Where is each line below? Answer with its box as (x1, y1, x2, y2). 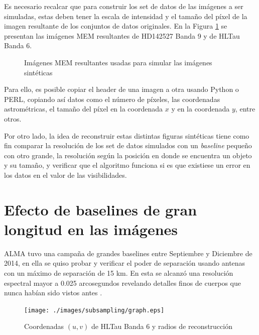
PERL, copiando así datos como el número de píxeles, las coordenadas (4, 93, 220, 104)
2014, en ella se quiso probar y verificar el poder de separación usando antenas (4, 258, 245, 268)
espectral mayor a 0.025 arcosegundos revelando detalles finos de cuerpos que (4, 277, 241, 288)
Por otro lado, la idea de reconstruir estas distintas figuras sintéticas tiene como (4, 130, 249, 141)
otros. (4, 113, 22, 124)
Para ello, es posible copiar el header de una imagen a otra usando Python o (4, 84, 239, 94)
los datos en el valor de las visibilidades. (4, 169, 127, 180)
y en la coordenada (171, 103, 230, 114)
